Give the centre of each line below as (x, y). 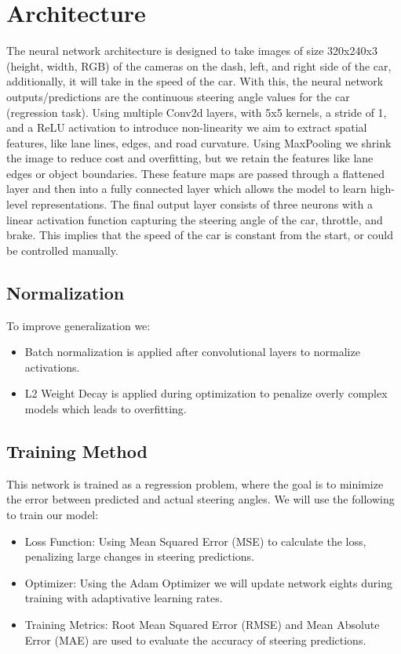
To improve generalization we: (78, 325)
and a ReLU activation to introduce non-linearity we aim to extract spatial (187, 127)
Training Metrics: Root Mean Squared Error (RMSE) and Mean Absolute (202, 624)
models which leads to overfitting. (106, 409)
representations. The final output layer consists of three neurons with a (202, 204)
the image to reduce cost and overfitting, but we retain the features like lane (190, 158)
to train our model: (53, 514)
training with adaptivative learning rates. (124, 598)
